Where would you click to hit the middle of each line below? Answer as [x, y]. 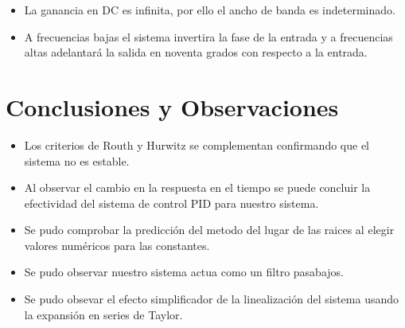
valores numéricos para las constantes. [117, 245]
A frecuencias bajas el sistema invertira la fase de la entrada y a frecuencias [208, 36]
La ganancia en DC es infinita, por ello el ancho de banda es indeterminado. [210, 10]
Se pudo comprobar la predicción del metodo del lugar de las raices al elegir [209, 230]
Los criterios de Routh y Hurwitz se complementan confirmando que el [197, 144]
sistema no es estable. [77, 160]
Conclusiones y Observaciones [172, 106]
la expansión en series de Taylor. [103, 314]
